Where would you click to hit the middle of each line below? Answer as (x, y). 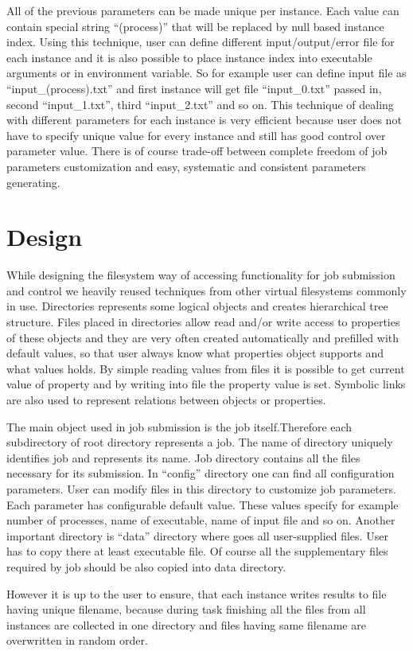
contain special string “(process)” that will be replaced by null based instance (195, 26)
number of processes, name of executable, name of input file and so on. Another (201, 520)
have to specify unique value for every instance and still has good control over (196, 135)
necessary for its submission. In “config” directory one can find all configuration (201, 473)
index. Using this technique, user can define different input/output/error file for (201, 42)
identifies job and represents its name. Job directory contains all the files (183, 457)
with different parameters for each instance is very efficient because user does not (204, 120)
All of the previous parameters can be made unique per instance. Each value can (203, 10)
